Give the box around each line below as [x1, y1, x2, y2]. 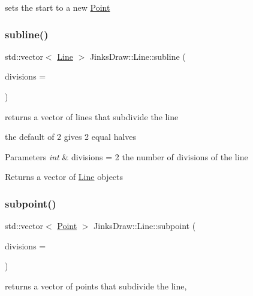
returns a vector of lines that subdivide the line [5, 110, 179, 123]
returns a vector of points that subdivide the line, [5, 279, 187, 292]
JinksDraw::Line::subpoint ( [94, 219, 196, 232]
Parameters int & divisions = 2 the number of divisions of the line [5, 150, 248, 163]
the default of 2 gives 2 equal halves [5, 130, 137, 143]
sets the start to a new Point [5, 1, 110, 13]
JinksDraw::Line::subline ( [89, 50, 186, 62]
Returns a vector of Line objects [5, 170, 124, 183]
